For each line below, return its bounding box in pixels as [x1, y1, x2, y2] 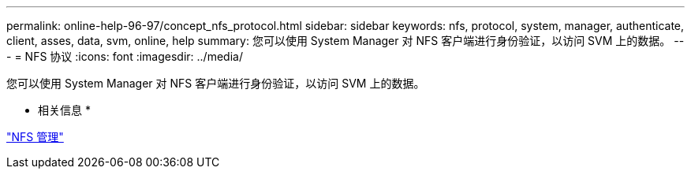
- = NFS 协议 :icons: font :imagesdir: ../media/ [6, 50, 243, 63]
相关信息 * [38, 103, 91, 117]
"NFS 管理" [6, 130, 64, 143]
